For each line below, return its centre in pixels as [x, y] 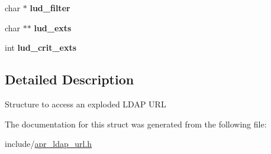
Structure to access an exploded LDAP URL [86, 104]
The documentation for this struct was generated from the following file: [136, 124]
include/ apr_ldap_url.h [49, 144]
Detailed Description [70, 79]
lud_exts [53, 27]
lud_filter [50, 8]
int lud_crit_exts [41, 47]
